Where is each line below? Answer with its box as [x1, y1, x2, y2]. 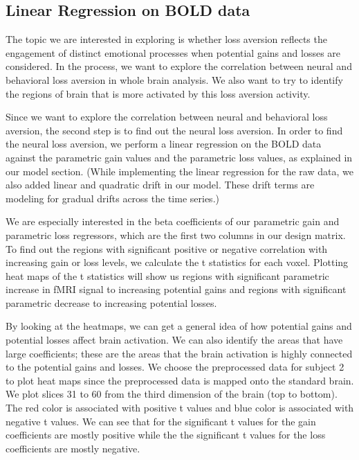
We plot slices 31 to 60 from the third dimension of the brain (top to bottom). [6, 387, 338, 401]
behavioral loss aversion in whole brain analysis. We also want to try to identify [6, 72, 343, 87]
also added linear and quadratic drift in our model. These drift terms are [6, 177, 315, 192]
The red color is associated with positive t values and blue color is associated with [6, 400, 354, 415]
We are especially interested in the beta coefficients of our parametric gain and [6, 214, 340, 229]
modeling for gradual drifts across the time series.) [6, 191, 219, 205]
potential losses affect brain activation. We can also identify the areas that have [6, 333, 343, 347]
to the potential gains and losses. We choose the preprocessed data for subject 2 [6, 360, 344, 374]
